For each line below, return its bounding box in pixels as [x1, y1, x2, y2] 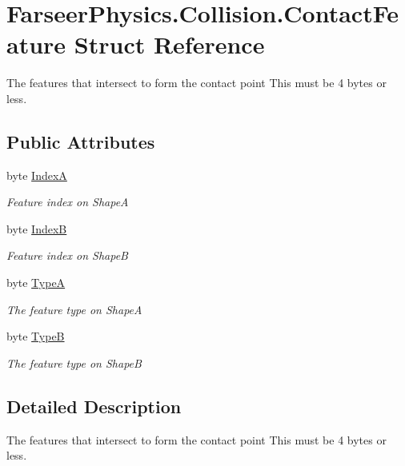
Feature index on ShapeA [6, 193, 129, 210]
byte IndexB [6, 220, 67, 237]
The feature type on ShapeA [6, 301, 142, 317]
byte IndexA [6, 166, 67, 183]
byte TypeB [6, 328, 65, 345]
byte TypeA [6, 274, 66, 291]
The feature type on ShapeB [6, 354, 142, 371]
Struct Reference [74, 28, 265, 61]
